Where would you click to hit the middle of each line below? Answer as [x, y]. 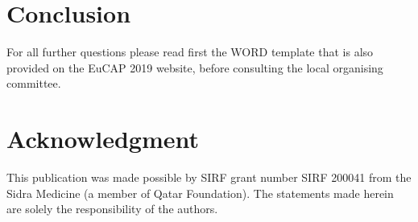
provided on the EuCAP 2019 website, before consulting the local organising [195, 67]
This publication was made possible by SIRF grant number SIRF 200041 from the [209, 177]
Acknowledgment [103, 139]
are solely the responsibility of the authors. [112, 209]
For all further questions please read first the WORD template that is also [190, 52]
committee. [34, 83]
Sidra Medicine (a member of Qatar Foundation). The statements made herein [200, 193]
